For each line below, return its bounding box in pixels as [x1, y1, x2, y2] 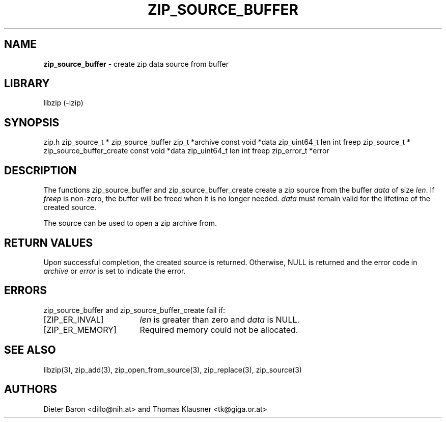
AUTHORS [4, 383, 58, 396]
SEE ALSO [4, 344, 56, 357]
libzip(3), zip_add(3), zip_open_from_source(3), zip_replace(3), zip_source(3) [43, 365, 302, 374]
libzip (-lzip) [43, 98, 83, 108]
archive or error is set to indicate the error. [43, 266, 186, 275]
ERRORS [4, 284, 47, 297]
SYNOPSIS [4, 116, 60, 129]
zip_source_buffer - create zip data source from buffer [43, 59, 229, 68]
